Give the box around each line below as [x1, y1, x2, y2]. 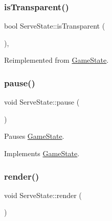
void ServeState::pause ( [4, 96, 80, 107]
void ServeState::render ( [4, 189, 82, 200]
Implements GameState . [4, 148, 80, 158]
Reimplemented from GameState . [4, 55, 109, 65]
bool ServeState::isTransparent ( [4, 20, 105, 31]
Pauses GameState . [4, 131, 64, 141]
